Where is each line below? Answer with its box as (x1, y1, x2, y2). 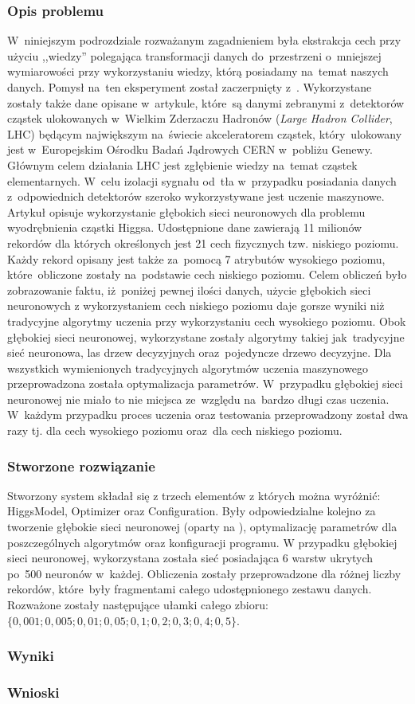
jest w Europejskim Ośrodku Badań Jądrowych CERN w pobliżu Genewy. (7, 141, 373, 158)
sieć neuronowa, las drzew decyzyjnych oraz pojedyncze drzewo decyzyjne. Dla (7, 344, 392, 361)
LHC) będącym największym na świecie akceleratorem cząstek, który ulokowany (7, 125, 402, 142)
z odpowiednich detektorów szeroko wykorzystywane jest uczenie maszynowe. (7, 188, 385, 205)
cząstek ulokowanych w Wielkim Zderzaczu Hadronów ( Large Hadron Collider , (7, 110, 393, 127)
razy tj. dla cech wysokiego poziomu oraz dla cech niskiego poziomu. (7, 422, 343, 439)
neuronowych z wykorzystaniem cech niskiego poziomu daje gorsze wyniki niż (7, 297, 385, 314)
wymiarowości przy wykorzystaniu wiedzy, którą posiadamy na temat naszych (7, 63, 389, 80)
